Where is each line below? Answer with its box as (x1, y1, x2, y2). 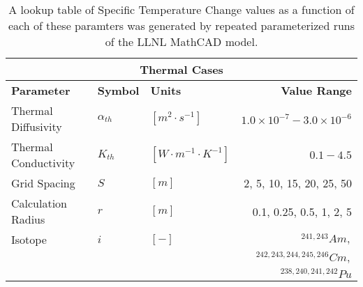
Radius (11, 211, 45, 227)
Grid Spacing (11, 175, 75, 191)
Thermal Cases (140, 61, 223, 77)
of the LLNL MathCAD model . (105, 33, 258, 49)
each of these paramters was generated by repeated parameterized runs (8, 17, 355, 33)
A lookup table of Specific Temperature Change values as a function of (8, 1, 355, 17)
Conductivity (11, 155, 75, 171)
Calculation (11, 195, 68, 211)
